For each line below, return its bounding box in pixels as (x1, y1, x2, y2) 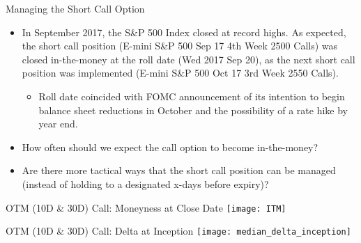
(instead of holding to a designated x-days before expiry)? (22, 176, 269, 191)
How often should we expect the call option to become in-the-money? (22, 139, 318, 154)
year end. (38, 116, 78, 131)
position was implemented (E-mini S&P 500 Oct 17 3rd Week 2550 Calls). (22, 65, 339, 80)
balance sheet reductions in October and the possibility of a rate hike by (38, 102, 348, 117)
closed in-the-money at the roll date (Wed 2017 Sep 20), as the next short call (22, 52, 355, 66)
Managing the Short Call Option (6, 1, 145, 15)
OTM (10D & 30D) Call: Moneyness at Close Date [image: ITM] (6, 200, 286, 214)
